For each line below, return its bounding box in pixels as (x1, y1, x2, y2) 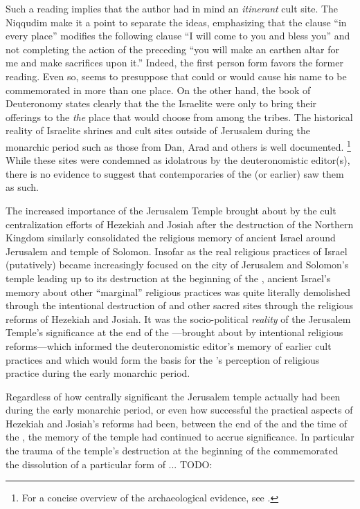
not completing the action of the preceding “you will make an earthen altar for (6, 41, 339, 56)
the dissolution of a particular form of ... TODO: (6, 456, 213, 471)
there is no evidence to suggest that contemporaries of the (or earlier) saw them (6, 166, 344, 181)
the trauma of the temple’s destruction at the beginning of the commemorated (6, 443, 339, 458)
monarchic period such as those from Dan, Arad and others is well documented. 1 (6, 137, 351, 154)
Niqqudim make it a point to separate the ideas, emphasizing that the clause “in (6, 15, 347, 29)
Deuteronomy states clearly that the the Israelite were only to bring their (6, 96, 317, 111)
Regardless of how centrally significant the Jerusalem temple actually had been (6, 389, 341, 403)
